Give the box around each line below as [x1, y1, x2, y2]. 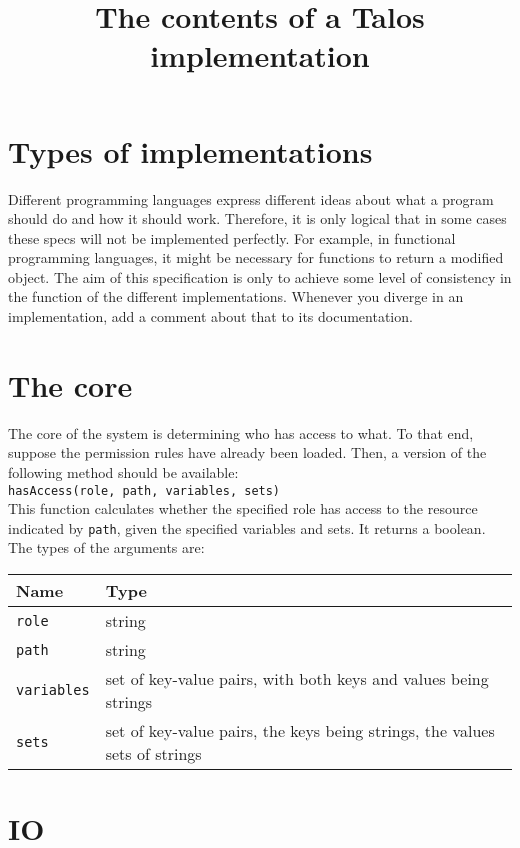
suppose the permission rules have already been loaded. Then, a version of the [8, 442, 487, 463]
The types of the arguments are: [8, 537, 205, 558]
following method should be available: [8, 461, 239, 482]
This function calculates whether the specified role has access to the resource [8, 498, 478, 519]
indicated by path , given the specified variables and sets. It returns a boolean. [8, 517, 486, 538]
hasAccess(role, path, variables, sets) [8, 483, 281, 498]
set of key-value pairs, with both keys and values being [105, 667, 489, 691]
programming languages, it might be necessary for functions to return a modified [8, 247, 504, 268]
